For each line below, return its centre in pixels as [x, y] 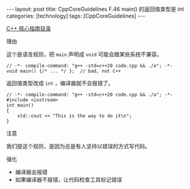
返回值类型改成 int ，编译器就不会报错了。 [60, 83]
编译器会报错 [31, 172]
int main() [20, 105]
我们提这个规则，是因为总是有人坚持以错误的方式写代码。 [78, 146]
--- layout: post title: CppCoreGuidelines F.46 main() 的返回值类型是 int [95, 9]
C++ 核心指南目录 [29, 28]
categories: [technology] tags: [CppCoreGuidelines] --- [76, 16]
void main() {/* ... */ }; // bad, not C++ [64, 71]
